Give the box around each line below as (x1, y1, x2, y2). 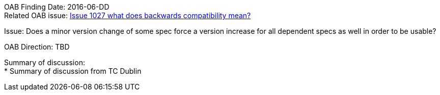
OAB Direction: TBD (4, 42, 70, 51)
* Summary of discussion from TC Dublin (4, 67, 142, 75)
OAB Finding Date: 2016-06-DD (4, 3, 109, 11)
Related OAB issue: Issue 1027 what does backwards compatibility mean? (4, 11, 251, 20)
